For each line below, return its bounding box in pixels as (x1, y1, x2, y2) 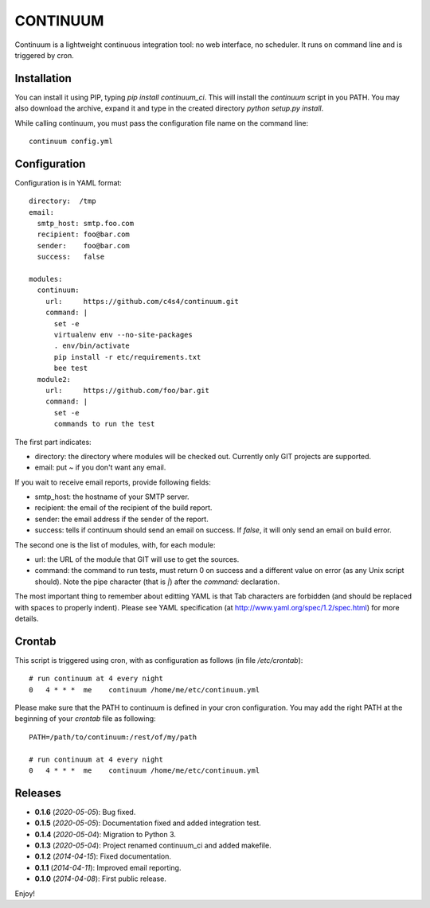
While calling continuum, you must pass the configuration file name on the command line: (14, 118, 309, 127)
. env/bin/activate (53, 341, 131, 350)
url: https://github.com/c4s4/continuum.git (45, 297, 239, 306)
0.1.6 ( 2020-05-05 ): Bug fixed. (34, 807, 136, 816)
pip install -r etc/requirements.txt (53, 353, 201, 361)
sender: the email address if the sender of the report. (34, 514, 209, 524)
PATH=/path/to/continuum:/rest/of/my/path (29, 732, 197, 742)
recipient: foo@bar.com (37, 230, 131, 239)
